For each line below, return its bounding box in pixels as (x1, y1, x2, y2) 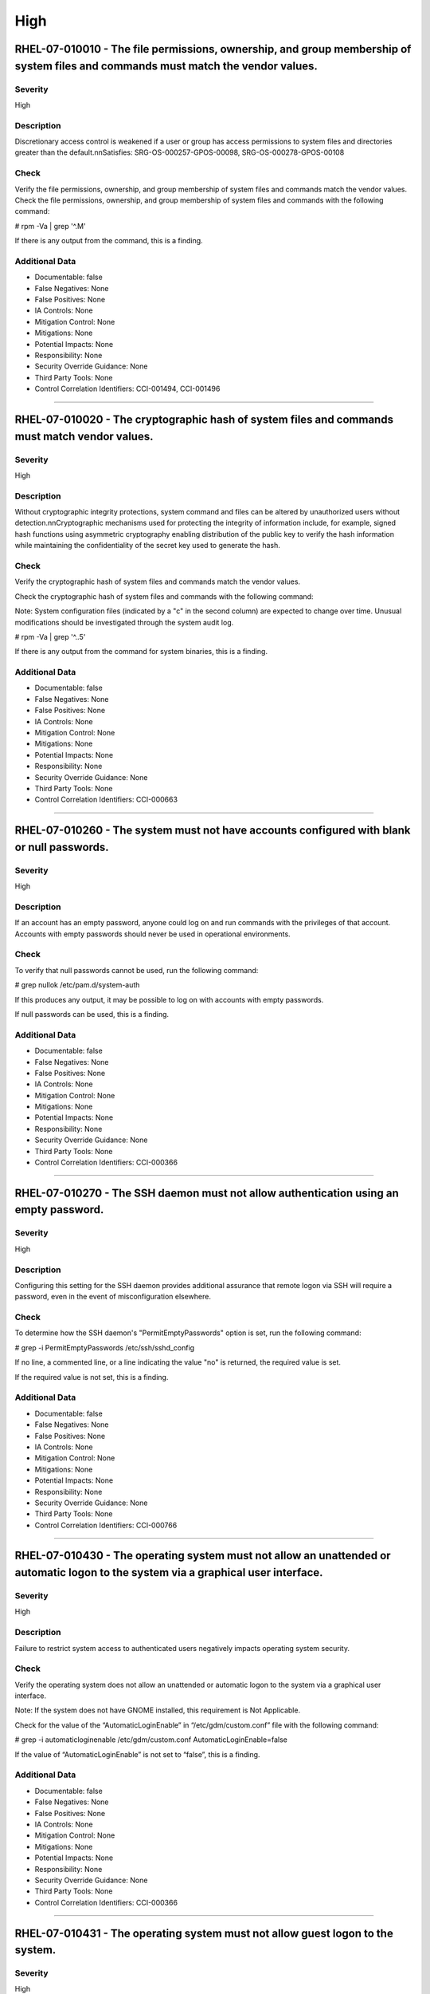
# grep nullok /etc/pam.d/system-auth (14, 980, 140, 990)
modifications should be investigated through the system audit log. (14, 617, 234, 627)
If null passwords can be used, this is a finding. (14, 1009, 170, 1019)
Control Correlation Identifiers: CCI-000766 (34, 1520, 178, 1530)
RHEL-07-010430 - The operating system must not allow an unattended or (14, 1549, 391, 1562)
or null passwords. (14, 840, 109, 853)
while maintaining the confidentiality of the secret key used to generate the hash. (14, 541, 280, 550)
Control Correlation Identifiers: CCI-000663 (34, 794, 178, 805)
